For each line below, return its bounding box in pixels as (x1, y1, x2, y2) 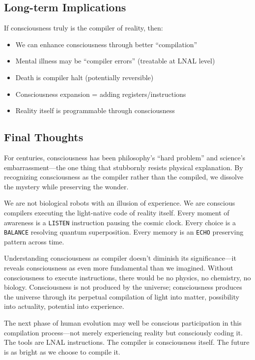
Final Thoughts (4, 129, 84, 145)
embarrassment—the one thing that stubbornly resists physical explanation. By (4, 162, 243, 172)
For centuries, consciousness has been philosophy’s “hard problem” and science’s (4, 152, 246, 162)
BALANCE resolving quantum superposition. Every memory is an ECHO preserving (4, 227, 244, 237)
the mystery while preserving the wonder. (4, 181, 129, 191)
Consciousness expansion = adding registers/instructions (15, 89, 186, 99)
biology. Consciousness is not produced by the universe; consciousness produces (4, 282, 242, 292)
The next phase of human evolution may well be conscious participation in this (4, 318, 242, 328)
